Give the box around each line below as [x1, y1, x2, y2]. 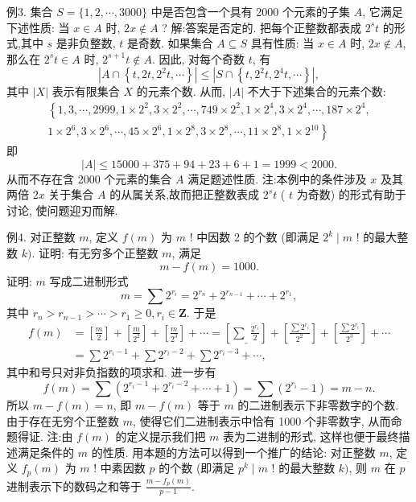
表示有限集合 [51, 83, 120, 100]
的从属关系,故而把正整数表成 [109, 186, 260, 203]
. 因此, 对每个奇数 [151, 50, 245, 67]
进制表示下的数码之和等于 [6, 477, 142, 494]
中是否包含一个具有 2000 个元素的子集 [150, 3, 351, 19]
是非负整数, [56, 35, 116, 51]
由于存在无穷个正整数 [6, 412, 119, 429]
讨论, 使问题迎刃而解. [6, 201, 118, 218]
